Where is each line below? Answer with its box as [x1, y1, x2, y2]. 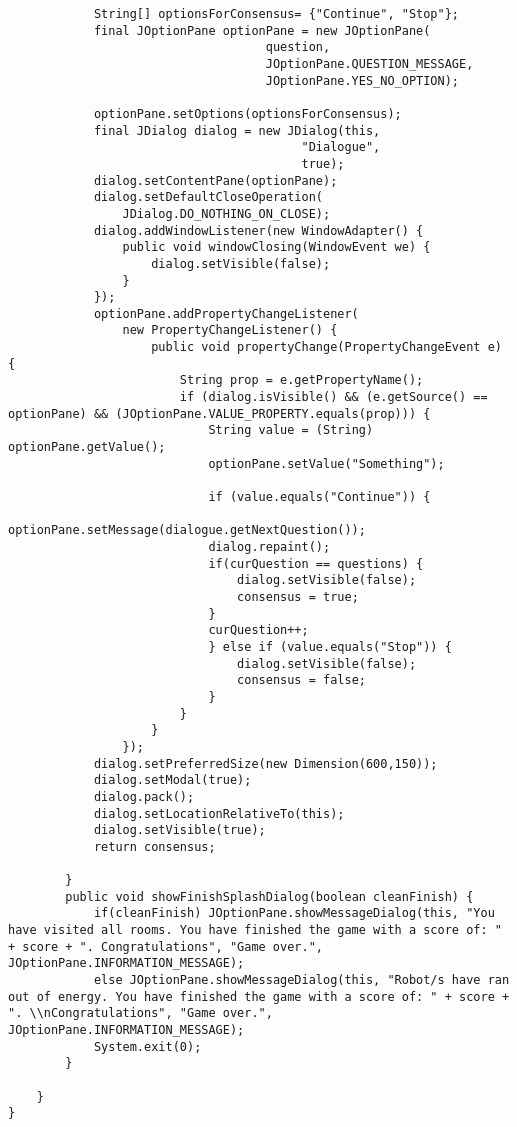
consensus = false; [237, 673, 366, 688]
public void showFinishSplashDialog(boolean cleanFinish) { [65, 889, 474, 904]
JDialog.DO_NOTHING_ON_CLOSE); [122, 206, 331, 221]
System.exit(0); [93, 1039, 202, 1054]
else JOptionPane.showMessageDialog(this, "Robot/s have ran [93, 973, 510, 988]
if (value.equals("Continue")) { [208, 490, 431, 505]
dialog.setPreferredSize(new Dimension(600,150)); [93, 756, 438, 771]
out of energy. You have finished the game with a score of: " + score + [8, 989, 510, 1004]
